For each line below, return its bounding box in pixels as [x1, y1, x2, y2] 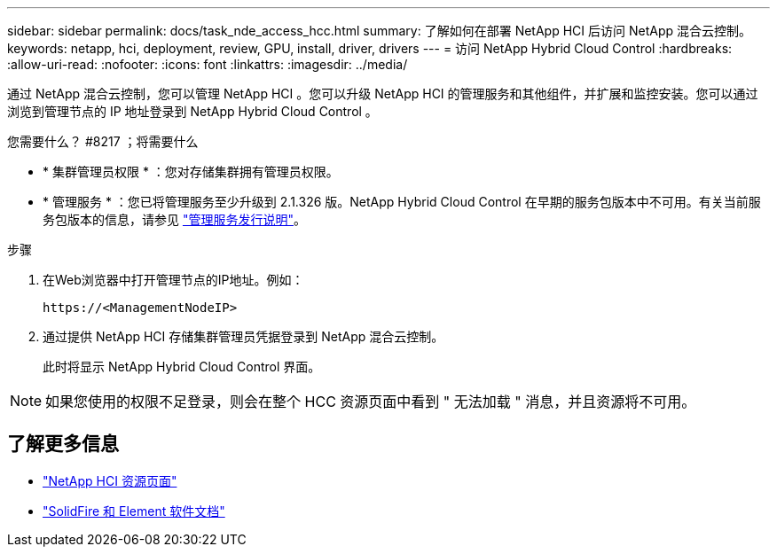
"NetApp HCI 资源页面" [43, 472, 177, 488]
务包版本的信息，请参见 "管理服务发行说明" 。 [43, 212, 306, 227]
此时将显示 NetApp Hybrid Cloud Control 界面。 [43, 359, 321, 374]
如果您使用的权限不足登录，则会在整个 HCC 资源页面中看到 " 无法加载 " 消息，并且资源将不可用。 [45, 393, 696, 410]
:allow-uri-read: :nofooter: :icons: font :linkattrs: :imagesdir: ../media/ [7, 57, 408, 72]
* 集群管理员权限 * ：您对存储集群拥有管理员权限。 [43, 164, 339, 179]
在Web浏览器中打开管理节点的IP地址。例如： [43, 272, 304, 287]
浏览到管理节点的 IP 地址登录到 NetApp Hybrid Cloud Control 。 [7, 104, 378, 119]
